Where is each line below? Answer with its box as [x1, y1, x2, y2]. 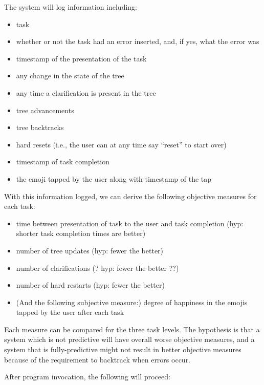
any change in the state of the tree [16, 70, 124, 81]
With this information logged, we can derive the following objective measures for [4, 190, 257, 201]
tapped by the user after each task [16, 307, 124, 317]
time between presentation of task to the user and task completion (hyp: [16, 218, 244, 228]
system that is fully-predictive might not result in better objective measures [4, 344, 241, 355]
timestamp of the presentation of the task [16, 53, 147, 63]
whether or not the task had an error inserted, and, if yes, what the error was [16, 36, 259, 47]
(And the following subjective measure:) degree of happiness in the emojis [16, 296, 248, 307]
